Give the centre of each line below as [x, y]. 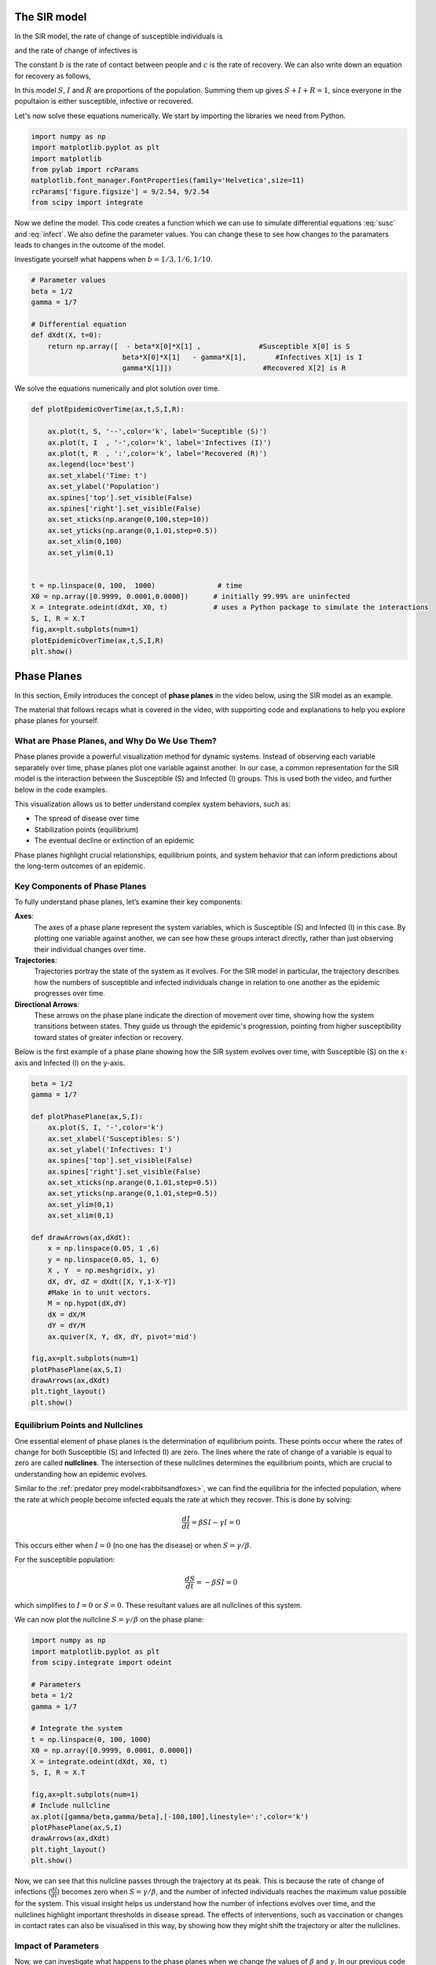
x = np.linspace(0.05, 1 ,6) [104, 1249]
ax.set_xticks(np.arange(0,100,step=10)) [128, 520]
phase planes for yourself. [57, 721]
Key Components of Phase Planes [81, 886]
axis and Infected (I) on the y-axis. [70, 1063]
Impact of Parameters [57, 1945]
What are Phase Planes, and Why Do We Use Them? [116, 741]
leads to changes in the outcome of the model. [90, 244]
